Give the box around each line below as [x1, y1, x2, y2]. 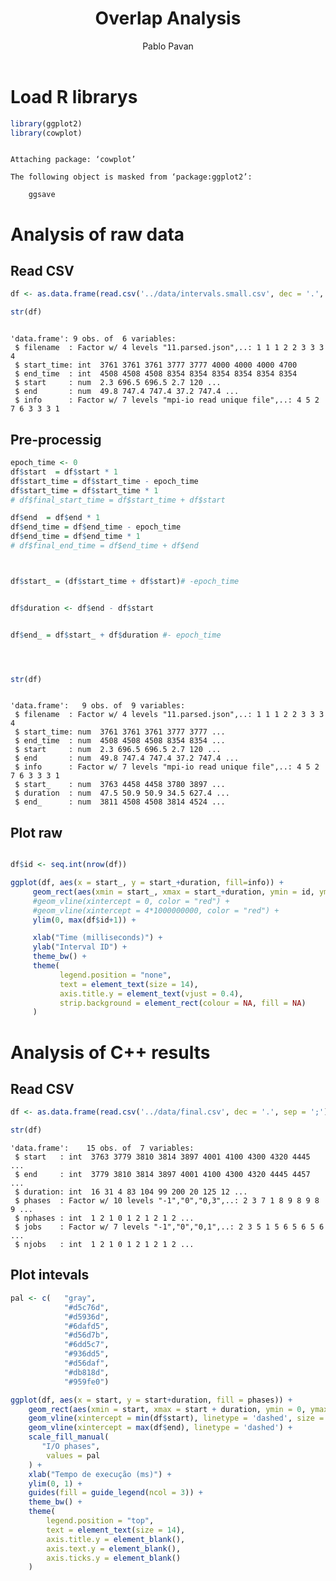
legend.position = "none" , [59, 970, 172, 980]
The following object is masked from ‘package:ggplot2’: [10, 172, 253, 182]
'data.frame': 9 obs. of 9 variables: [10, 701, 186, 711]
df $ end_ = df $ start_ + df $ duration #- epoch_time [10, 630, 222, 640]
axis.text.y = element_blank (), [46, 1543, 182, 1554]
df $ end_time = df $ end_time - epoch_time [10, 522, 182, 532]
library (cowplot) [10, 128, 83, 138]
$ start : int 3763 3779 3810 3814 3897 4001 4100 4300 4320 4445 [14, 1152, 311, 1162]
